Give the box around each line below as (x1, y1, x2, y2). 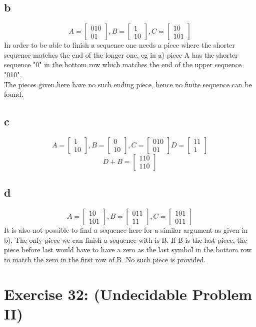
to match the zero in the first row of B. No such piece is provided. (4, 254, 206, 264)
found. (4, 89, 23, 99)
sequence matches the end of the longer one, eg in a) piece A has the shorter (4, 49, 238, 60)
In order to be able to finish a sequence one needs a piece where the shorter (4, 40, 235, 50)
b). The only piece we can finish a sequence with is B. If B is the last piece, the (4, 234, 247, 245)
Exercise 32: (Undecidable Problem (4, 283, 252, 304)
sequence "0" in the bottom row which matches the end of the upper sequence (4, 59, 242, 70)
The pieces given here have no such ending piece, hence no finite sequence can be (4, 79, 252, 89)
